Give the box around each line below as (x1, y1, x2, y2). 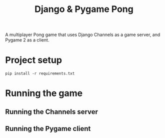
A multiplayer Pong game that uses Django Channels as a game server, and (5, 31, 160, 38)
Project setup (5, 54, 62, 66)
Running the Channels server (5, 107, 98, 116)
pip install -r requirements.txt (5, 71, 75, 76)
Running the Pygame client (5, 124, 91, 133)
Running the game (5, 87, 83, 99)
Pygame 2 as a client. (5, 37, 49, 43)
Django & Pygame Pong (34, 3, 133, 15)
